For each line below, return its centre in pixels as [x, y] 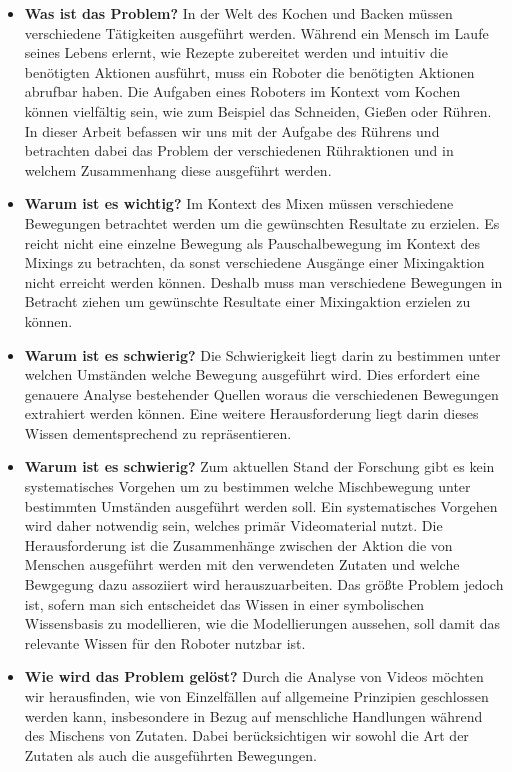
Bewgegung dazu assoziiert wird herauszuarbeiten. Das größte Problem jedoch [264, 584]
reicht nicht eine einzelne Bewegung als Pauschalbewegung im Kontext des [252, 242]
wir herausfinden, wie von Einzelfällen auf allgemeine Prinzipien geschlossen [256, 696]
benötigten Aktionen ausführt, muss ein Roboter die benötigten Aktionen [249, 71]
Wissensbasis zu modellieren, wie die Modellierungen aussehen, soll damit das [262, 623]
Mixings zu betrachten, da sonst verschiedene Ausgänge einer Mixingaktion [254, 262]
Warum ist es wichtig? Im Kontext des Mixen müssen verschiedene [239, 203]
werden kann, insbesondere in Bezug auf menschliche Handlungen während [253, 715]
